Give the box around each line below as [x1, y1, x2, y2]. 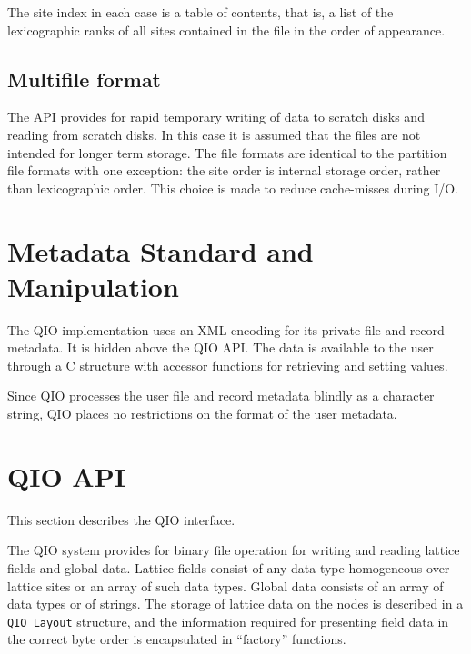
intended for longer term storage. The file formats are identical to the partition [7, 143, 447, 162]
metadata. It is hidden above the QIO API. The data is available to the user [7, 338, 434, 357]
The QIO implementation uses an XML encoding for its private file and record [7, 320, 445, 339]
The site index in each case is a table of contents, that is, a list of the [7, 3, 394, 21]
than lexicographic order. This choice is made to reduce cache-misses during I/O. [7, 178, 458, 197]
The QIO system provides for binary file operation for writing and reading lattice [7, 540, 460, 560]
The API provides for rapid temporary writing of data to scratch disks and [7, 107, 425, 126]
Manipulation [7, 267, 179, 304]
